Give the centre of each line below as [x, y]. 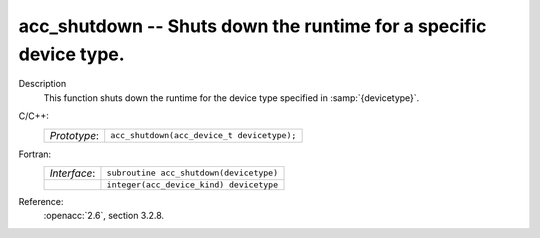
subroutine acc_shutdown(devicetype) [192, 173]
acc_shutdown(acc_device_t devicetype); [203, 135]
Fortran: [35, 154]
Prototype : [74, 135]
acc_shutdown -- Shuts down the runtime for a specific [252, 26]
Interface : [72, 173]
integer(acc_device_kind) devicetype [192, 184]
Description [42, 84]
